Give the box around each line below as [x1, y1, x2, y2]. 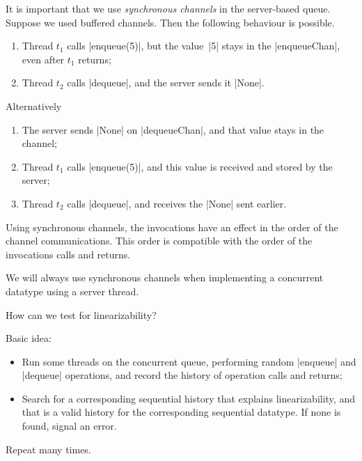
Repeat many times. [6, 442, 91, 456]
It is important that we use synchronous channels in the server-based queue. [6, 1, 331, 15]
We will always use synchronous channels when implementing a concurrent [6, 270, 324, 285]
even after [22, 52, 65, 66]
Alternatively [6, 98, 62, 113]
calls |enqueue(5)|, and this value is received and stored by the [67, 159, 333, 173]
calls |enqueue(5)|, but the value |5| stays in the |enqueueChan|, [67, 38, 340, 53]
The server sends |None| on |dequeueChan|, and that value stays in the [22, 122, 324, 136]
